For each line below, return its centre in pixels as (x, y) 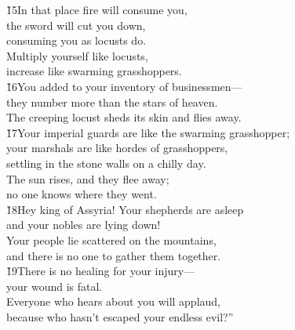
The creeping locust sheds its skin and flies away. (124, 117)
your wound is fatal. (55, 286)
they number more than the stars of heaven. (112, 102)
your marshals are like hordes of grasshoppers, (117, 148)
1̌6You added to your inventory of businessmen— (124, 86)
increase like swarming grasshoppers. (94, 71)
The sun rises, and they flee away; (88, 178)
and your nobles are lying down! (84, 225)
